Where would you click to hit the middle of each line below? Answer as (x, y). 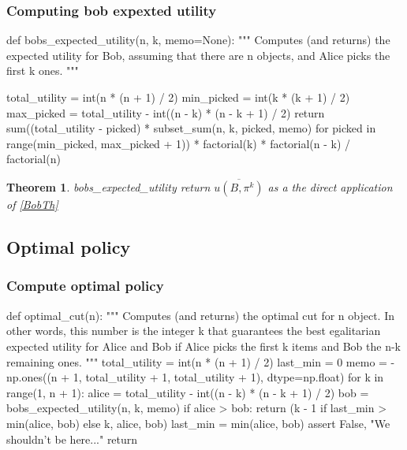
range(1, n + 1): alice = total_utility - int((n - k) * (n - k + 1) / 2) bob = (188, 392)
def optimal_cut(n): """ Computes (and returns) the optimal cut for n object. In (201, 315)
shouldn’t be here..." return (72, 439)
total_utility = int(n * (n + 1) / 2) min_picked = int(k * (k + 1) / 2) (178, 97)
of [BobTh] (32, 205)
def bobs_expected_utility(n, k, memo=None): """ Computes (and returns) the (198, 40)
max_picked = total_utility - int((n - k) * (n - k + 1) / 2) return (166, 112)
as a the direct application (330, 187)
